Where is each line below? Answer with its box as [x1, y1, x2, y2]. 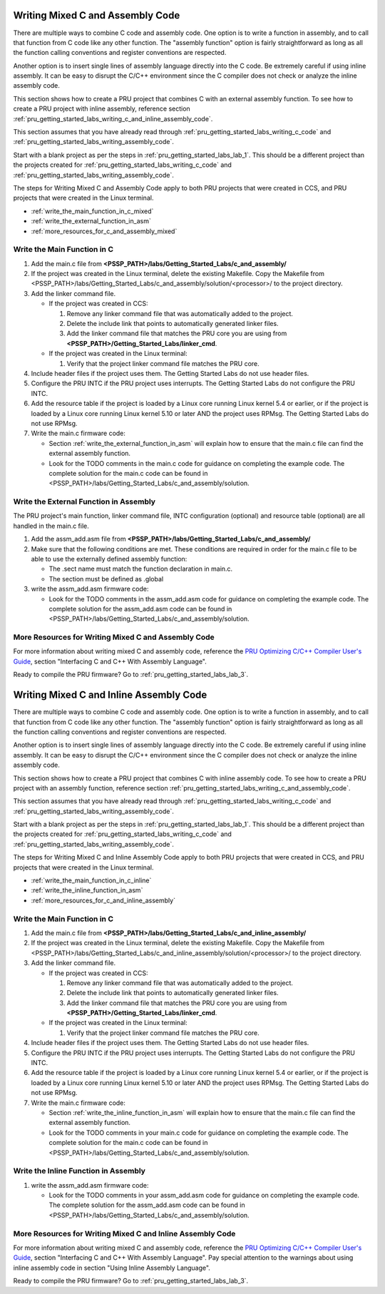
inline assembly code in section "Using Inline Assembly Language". [13, 1263, 210, 1272]
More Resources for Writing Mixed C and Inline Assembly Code [13, 1228, 236, 1238]
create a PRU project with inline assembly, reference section [13, 104, 190, 113]
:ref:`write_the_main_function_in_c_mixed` [31, 207, 154, 215]
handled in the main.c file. [13, 521, 89, 530]
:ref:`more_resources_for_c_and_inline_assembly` [31, 896, 176, 905]
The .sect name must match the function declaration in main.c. [48, 564, 233, 574]
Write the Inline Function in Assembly [13, 1166, 146, 1176]
